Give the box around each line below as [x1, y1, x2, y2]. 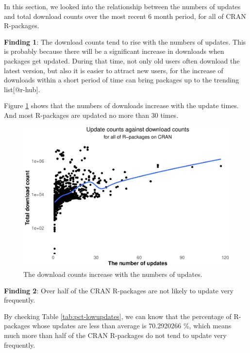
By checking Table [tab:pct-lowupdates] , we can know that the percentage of [4, 311, 232, 321]
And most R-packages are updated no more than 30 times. [4, 110, 179, 120]
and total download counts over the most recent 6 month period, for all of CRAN [4, 11, 246, 21]
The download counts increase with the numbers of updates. [23, 269, 202, 279]
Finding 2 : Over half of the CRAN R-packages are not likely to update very [4, 285, 233, 295]
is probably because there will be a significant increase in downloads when [4, 46, 224, 56]
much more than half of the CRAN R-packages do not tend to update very [4, 330, 227, 340]
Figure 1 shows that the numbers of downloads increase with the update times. [4, 100, 239, 111]
